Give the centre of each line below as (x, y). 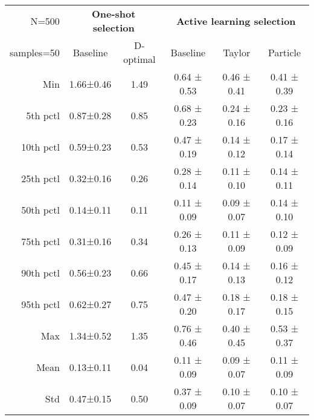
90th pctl (40, 272)
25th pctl (40, 178)
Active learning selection (236, 21)
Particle (285, 52)
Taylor (237, 52)
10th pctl (40, 146)
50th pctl (40, 209)
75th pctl (40, 241)
